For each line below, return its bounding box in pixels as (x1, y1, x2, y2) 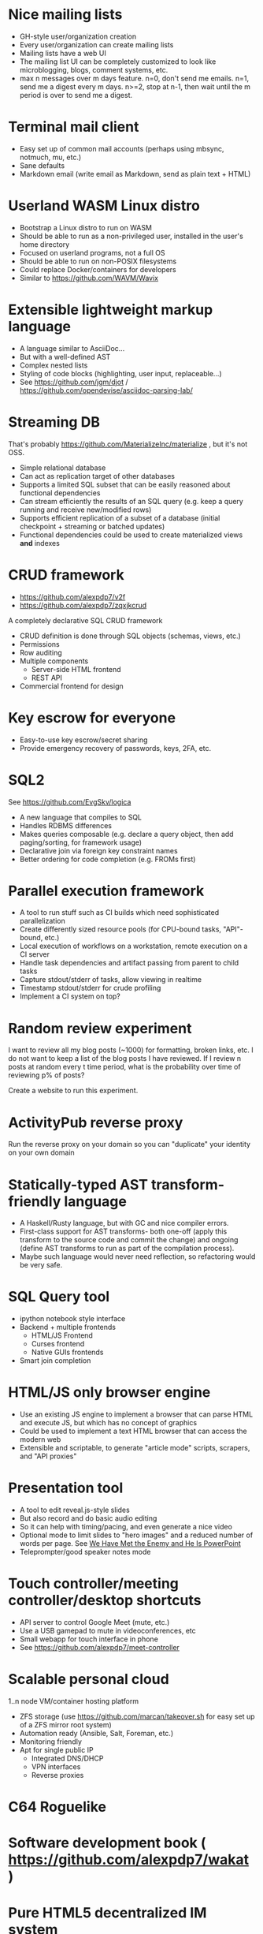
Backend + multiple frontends (19, 1323, 117, 1332)
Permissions (19, 639, 61, 648)
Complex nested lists (19, 360, 88, 370)
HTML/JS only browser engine (8, 1383, 211, 1402)
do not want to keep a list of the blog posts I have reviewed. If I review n (8, 1054, 242, 1063)
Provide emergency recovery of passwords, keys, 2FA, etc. (19, 743, 212, 752)
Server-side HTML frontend (31, 664, 121, 674)
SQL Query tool (8, 1288, 110, 1306)
